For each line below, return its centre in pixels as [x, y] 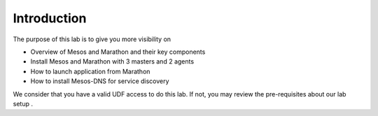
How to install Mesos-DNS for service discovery [100, 81]
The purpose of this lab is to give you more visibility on [92, 39]
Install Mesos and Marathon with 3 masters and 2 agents [112, 61]
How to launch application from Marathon [90, 71]
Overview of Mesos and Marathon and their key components [118, 52]
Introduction [50, 18]
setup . [23, 103]
